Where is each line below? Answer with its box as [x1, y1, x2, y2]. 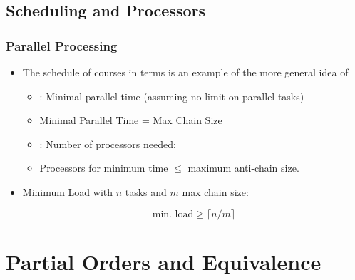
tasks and [125, 184, 167, 199]
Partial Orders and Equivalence [6, 247, 321, 276]
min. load [152, 209, 194, 219]
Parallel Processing [6, 36, 118, 54]
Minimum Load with [22, 184, 113, 199]
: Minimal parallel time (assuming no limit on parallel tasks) [39, 88, 304, 103]
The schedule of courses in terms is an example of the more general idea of [22, 65, 349, 79]
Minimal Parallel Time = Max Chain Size [39, 113, 222, 128]
